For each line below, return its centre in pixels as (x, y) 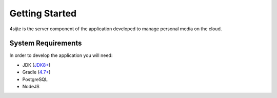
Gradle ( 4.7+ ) (36, 72)
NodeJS (31, 87)
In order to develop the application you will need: (61, 55)
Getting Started (43, 13)
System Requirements (46, 43)
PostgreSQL (35, 79)
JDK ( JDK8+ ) (36, 65)
